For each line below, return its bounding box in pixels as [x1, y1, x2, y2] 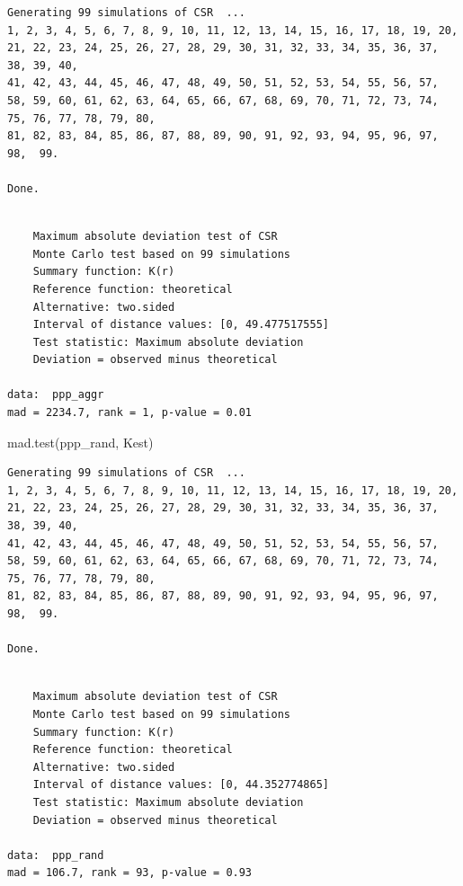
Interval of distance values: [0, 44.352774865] [32, 778, 329, 792]
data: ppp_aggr [7, 388, 104, 402]
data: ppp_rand [7, 848, 104, 862]
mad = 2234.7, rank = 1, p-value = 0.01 [7, 406, 253, 420]
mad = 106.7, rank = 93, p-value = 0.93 [7, 866, 253, 880]
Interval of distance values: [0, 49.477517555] [32, 318, 329, 332]
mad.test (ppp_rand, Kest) [7, 432, 154, 451]
